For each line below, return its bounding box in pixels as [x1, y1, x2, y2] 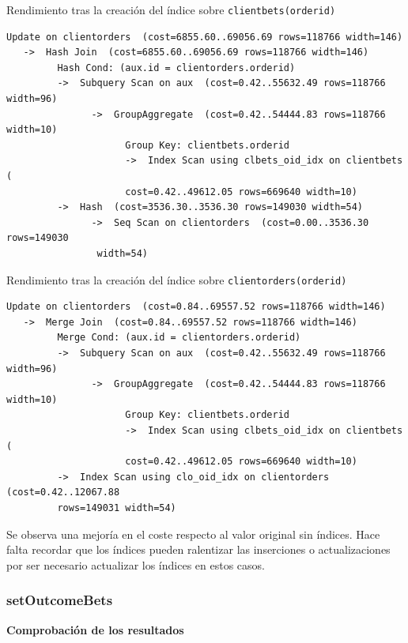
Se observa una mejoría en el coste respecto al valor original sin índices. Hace [6, 525, 380, 542]
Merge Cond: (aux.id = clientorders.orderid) [57, 332, 301, 344]
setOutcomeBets [6, 590, 113, 610]
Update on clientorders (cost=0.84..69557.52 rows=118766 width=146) [6, 301, 386, 313]
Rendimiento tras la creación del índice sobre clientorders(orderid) [6, 271, 347, 288]
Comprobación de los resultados [6, 621, 184, 637]
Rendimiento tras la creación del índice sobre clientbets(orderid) [6, 2, 336, 17]
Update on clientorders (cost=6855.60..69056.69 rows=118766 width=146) [6, 31, 403, 43]
